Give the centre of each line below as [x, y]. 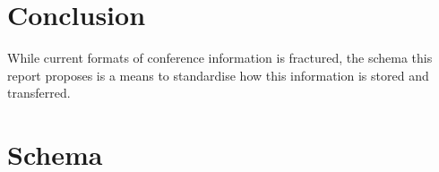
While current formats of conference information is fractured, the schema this [220, 58]
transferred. [39, 93]
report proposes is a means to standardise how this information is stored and [218, 75]
